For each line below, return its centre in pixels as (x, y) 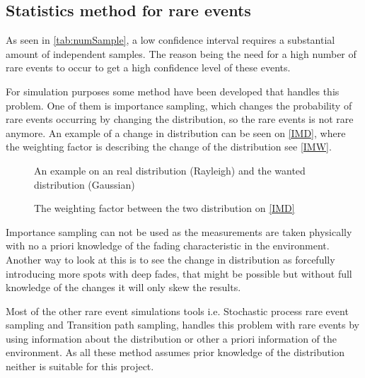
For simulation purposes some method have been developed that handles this (173, 91)
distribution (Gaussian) (85, 184)
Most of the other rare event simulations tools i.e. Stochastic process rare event (177, 311)
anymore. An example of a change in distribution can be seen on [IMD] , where (176, 132)
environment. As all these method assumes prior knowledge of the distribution (175, 352)
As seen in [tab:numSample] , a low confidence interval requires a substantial (170, 40)
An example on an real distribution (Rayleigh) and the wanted (170, 170)
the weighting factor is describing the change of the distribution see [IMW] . (169, 147)
